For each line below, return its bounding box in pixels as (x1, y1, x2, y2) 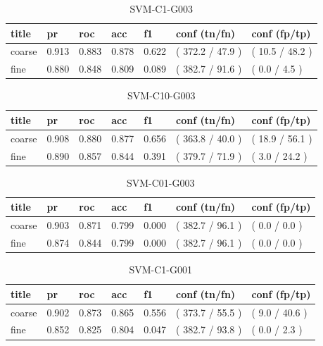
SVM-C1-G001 (129, 262, 192, 277)
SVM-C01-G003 (126, 175, 195, 190)
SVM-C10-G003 (127, 88, 196, 103)
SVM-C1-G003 (129, 1, 194, 16)
